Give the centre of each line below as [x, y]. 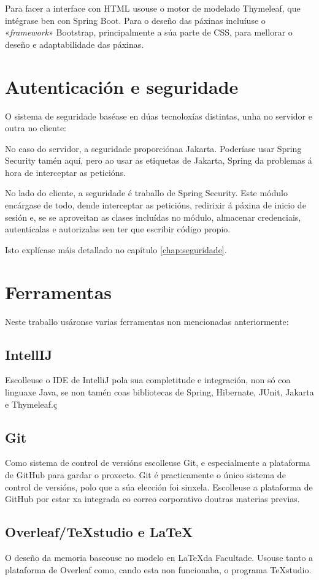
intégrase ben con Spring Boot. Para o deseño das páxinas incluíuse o [135, 20]
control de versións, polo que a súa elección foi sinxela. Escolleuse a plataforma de [159, 487]
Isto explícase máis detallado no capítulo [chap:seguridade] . [116, 249]
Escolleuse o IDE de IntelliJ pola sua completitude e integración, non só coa [148, 380]
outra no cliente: [36, 128]
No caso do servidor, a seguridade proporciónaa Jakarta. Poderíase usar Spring [153, 148]
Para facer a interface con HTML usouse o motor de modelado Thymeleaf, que [153, 8]
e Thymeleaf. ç [31, 404]
